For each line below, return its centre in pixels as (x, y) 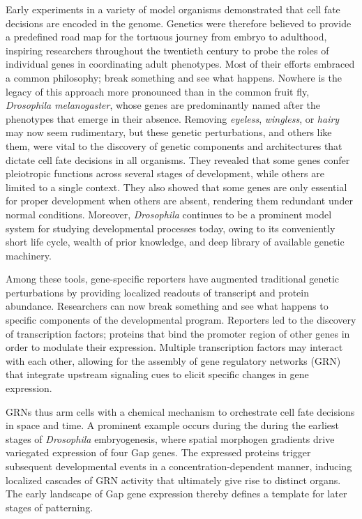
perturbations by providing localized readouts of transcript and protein (157, 292)
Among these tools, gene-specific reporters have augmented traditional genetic (172, 279)
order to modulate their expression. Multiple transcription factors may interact (174, 347)
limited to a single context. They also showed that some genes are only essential (176, 187)
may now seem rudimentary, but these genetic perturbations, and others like (169, 132)
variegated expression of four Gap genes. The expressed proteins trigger (158, 452)
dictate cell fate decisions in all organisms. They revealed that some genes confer (178, 159)
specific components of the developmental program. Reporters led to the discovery (181, 320)
